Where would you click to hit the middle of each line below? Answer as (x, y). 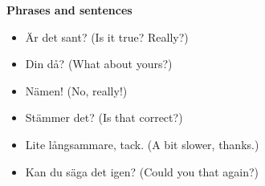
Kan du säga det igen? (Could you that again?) (142, 171)
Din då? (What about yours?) (99, 64)
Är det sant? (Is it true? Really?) (107, 36)
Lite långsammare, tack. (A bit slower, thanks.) (142, 144)
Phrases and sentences (69, 10)
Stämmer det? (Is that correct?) (104, 117)
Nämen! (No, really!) (76, 90)
